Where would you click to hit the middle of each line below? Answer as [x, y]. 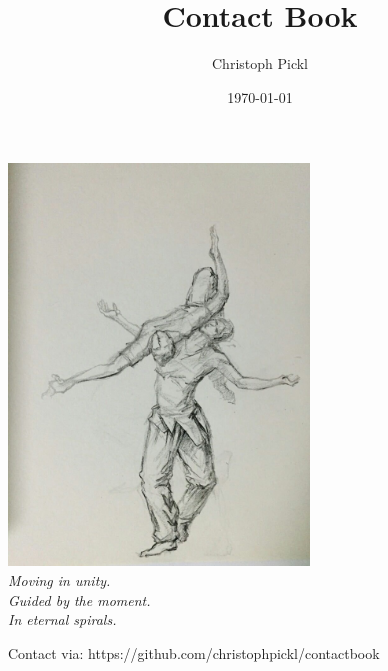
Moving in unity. [59, 580]
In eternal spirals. [62, 619]
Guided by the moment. [79, 599]
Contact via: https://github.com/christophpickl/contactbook [194, 652]
